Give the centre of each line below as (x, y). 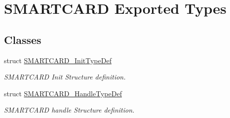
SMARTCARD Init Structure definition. (65, 77)
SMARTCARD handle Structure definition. (69, 110)
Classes (23, 39)
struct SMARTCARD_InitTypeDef (58, 60)
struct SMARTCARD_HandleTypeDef (63, 93)
